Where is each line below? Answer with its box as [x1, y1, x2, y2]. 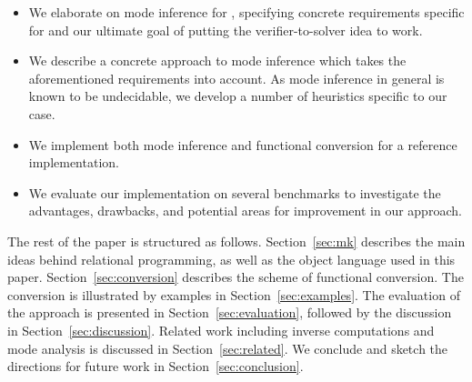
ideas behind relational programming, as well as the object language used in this [7, 249, 456, 268]
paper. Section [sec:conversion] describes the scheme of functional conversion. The [7, 267, 464, 286]
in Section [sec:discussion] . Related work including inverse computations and [7, 320, 435, 339]
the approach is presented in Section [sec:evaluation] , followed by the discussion [7, 303, 452, 322]
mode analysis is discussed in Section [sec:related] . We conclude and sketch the [7, 338, 448, 357]
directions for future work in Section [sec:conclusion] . [7, 357, 304, 376]
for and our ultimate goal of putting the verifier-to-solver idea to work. [28, 20, 423, 39]
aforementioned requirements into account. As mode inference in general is [28, 68, 445, 87]
